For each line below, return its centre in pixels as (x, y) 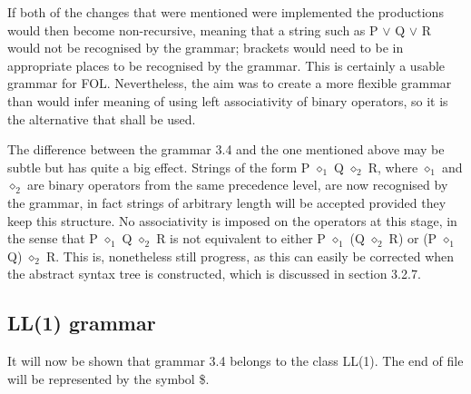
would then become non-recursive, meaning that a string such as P (193, 30)
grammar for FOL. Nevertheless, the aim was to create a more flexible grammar (230, 83)
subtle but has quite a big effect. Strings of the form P (159, 167)
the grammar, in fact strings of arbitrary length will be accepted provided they (227, 202)
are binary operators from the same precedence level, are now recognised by (238, 185)
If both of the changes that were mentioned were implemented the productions (226, 12)
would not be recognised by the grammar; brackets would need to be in (206, 48)
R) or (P (413, 238)
